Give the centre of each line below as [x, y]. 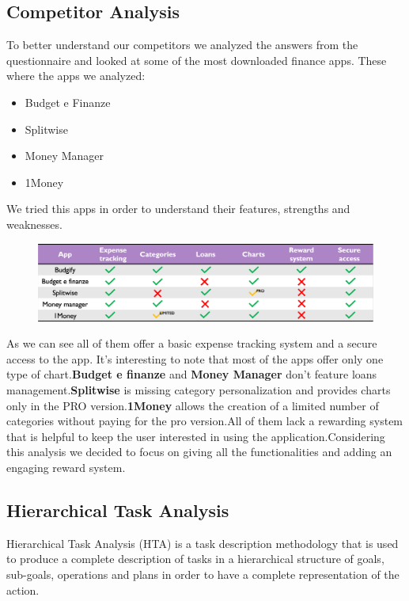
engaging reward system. [66, 468]
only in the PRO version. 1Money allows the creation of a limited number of [193, 405]
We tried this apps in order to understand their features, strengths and [178, 209]
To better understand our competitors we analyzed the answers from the [182, 45]
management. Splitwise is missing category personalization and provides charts [199, 390]
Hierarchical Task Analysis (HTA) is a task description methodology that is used [203, 543]
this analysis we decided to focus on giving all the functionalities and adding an [199, 452]
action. [23, 590]
